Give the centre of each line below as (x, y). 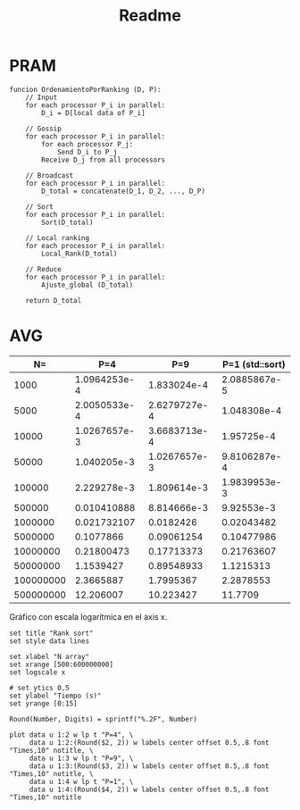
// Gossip (44, 129)
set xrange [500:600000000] (62, 664)
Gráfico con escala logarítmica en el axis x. (88, 616)
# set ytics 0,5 (39, 688)
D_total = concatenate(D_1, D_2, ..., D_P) (123, 191)
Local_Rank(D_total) (79, 254)
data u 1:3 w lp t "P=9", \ (81, 758)
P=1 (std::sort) (254, 364)
